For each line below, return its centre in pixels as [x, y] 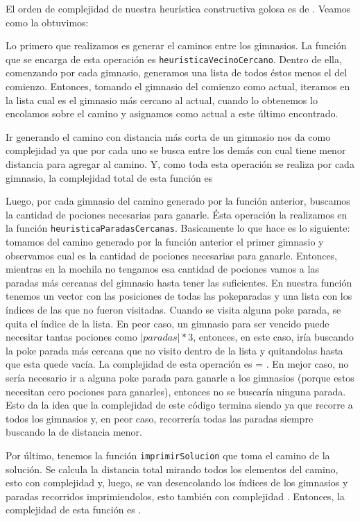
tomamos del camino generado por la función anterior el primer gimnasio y [165, 242]
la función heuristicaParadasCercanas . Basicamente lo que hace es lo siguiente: [178, 228]
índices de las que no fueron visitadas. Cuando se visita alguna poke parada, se [173, 309]
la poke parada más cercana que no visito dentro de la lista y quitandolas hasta [174, 350]
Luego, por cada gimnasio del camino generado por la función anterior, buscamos [178, 201]
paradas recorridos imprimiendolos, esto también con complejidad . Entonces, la [175, 496]
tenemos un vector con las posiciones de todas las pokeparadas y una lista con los [179, 296]
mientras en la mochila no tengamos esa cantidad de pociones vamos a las [162, 269]
